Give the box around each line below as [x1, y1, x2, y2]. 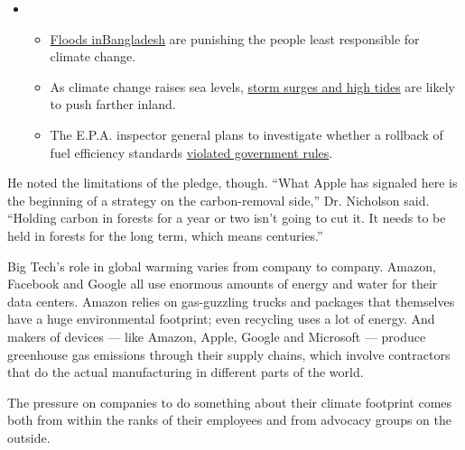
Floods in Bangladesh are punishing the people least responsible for [50, 29, 420, 48]
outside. [7, 427, 51, 446]
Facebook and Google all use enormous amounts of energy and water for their [7, 274, 438, 293]
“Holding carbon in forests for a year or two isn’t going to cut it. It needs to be [7, 208, 446, 227]
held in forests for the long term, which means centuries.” [7, 225, 323, 244]
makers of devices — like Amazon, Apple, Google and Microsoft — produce [7, 326, 426, 345]
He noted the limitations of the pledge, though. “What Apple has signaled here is [7, 173, 458, 192]
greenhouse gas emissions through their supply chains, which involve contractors [7, 344, 451, 363]
